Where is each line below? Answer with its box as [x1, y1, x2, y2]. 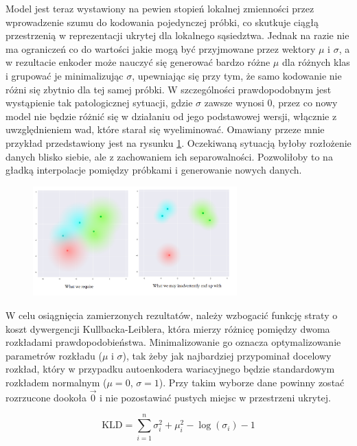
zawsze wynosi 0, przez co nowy [204, 95, 338, 110]
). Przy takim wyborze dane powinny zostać [159, 375, 345, 389]
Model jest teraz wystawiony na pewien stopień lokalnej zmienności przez [5, 1, 314, 15]
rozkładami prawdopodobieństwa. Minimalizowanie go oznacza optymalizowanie [5, 335, 341, 349]
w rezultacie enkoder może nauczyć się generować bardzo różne [5, 55, 270, 69]
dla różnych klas [281, 55, 350, 69]
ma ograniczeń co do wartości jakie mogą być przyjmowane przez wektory [5, 41, 316, 56]
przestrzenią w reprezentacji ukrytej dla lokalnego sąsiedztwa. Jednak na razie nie [5, 28, 349, 43]
